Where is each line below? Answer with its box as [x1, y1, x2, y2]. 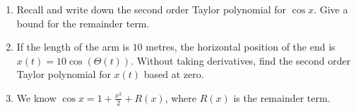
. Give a [314, 2, 348, 16]
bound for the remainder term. [16, 15, 150, 30]
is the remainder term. [233, 90, 331, 105]
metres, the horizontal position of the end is [146, 39, 336, 54]
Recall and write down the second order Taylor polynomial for [16, 2, 287, 16]
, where [165, 90, 197, 105]
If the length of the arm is [16, 39, 129, 54]
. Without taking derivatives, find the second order [131, 53, 351, 67]
